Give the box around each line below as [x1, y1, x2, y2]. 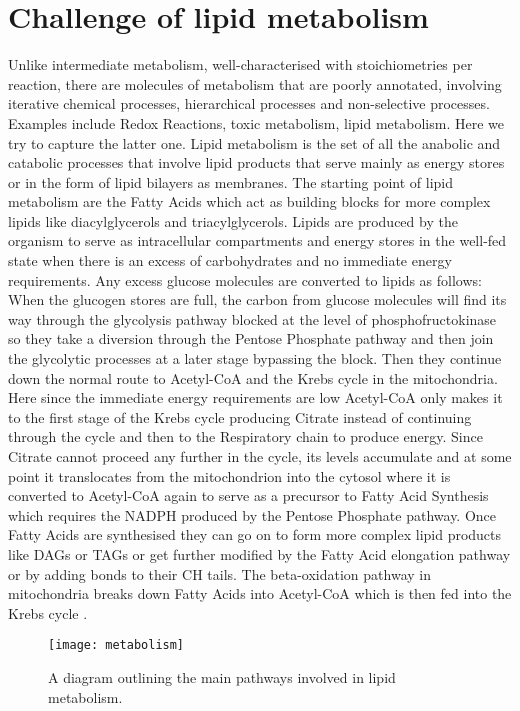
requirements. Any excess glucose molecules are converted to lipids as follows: [8, 269, 482, 290]
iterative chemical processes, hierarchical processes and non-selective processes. [8, 93, 490, 114]
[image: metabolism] [48, 638, 185, 653]
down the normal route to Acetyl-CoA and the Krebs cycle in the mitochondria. [8, 367, 498, 388]
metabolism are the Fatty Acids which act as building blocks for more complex [8, 191, 491, 212]
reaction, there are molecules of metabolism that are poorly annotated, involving [8, 73, 502, 94]
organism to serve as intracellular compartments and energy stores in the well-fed [8, 230, 507, 251]
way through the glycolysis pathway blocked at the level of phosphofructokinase [8, 308, 497, 329]
